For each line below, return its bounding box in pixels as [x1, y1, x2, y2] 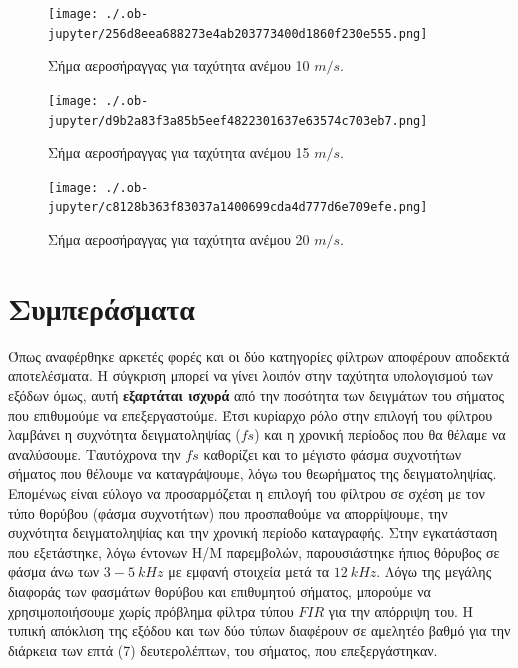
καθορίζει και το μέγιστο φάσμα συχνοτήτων [203, 443, 462, 464]
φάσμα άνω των [8, 561, 100, 582]
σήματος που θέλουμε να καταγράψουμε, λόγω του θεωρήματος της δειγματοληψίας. [8, 463, 497, 484]
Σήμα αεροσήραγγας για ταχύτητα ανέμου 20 [48, 229, 310, 250]
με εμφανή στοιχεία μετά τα [168, 561, 330, 582]
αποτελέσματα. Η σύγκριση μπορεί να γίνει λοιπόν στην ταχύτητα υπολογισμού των [8, 365, 493, 386]
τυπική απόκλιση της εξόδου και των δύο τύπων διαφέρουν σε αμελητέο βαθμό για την [8, 620, 511, 641]
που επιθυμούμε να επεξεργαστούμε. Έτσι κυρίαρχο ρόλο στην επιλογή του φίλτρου [8, 404, 493, 425]
